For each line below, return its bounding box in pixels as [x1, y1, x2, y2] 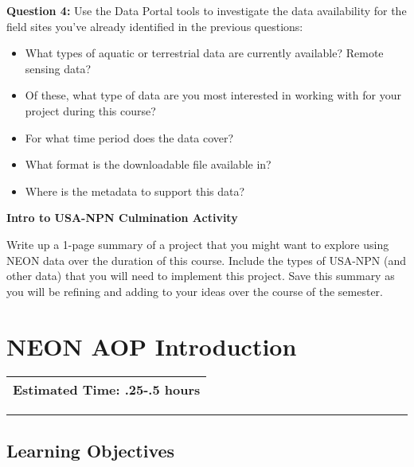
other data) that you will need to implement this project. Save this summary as [6, 267, 395, 284]
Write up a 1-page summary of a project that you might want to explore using [6, 235, 389, 252]
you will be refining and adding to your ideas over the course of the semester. [6, 282, 383, 299]
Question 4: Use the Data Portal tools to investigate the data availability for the [6, 2, 407, 18]
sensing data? [25, 60, 92, 76]
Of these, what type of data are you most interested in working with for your [25, 87, 401, 103]
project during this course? [25, 102, 156, 119]
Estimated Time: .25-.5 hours [13, 380, 201, 399]
